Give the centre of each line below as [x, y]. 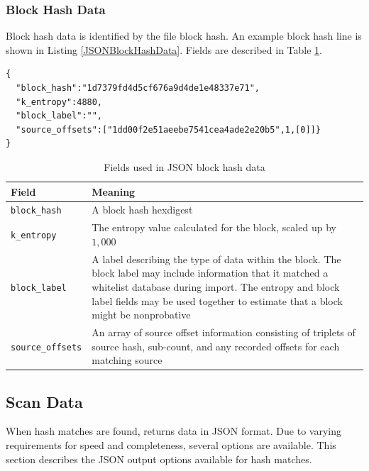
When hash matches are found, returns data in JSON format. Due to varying [174, 431]
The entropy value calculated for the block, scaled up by [214, 227]
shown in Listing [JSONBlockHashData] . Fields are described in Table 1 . [164, 49]
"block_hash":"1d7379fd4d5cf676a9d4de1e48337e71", [138, 88]
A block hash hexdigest [142, 210]
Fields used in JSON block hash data [184, 166]
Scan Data [44, 401]
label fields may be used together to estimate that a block [217, 300]
